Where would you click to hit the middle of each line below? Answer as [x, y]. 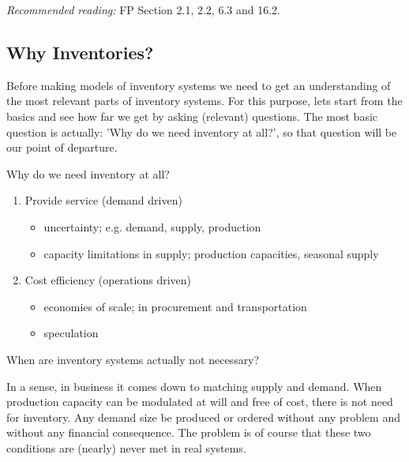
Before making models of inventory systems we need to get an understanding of [199, 85]
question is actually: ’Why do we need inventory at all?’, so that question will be [202, 131]
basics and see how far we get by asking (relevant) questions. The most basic [192, 116]
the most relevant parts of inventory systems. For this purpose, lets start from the [204, 101]
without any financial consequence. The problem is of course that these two [189, 432]
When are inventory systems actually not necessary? [133, 359]
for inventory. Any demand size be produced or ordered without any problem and [203, 417]
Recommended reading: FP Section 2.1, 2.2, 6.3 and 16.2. [143, 9]
